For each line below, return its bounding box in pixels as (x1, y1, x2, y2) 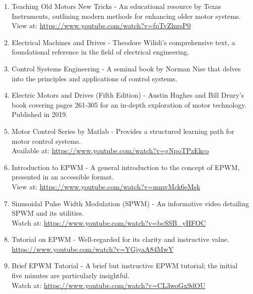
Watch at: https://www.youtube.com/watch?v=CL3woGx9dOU (11, 280, 206, 290)
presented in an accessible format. (11, 172, 114, 182)
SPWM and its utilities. (11, 208, 84, 218)
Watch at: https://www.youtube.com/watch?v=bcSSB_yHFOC (11, 217, 206, 228)
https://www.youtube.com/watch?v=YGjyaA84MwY (11, 243, 174, 254)
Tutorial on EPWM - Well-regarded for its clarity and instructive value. (11, 234, 229, 244)
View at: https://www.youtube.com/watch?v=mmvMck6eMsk (11, 181, 201, 191)
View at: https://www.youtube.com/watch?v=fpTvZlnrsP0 (11, 20, 191, 31)
